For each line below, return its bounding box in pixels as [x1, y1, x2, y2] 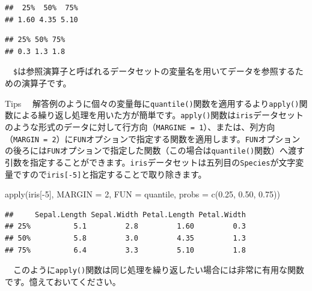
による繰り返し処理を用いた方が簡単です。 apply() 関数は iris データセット [13, 109, 304, 121]
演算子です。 [21, 77, 72, 89]
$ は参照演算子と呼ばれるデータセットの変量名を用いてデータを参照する [13, 65, 295, 77]
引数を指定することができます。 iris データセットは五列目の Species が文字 [5, 155, 296, 168]
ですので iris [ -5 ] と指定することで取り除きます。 [13, 167, 207, 180]
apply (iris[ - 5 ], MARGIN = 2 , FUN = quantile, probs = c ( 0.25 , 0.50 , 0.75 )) [5, 188, 280, 200]
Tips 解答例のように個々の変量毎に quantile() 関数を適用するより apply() [5, 97, 299, 109]
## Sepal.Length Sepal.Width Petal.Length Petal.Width [5, 210, 246, 219]
